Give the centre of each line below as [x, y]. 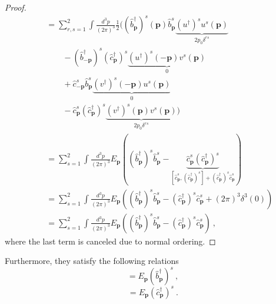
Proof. [16, 7]
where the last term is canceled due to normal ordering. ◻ [110, 241]
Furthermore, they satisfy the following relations [92, 261]
